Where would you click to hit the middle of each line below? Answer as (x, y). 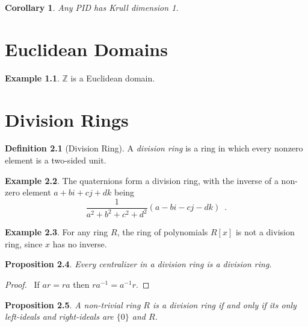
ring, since (24, 243)
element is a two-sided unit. (56, 160)
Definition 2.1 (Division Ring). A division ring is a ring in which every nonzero (154, 148)
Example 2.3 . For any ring (57, 232)
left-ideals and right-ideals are (59, 316)
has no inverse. (80, 243)
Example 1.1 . (32, 78)
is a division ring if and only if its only (225, 304)
